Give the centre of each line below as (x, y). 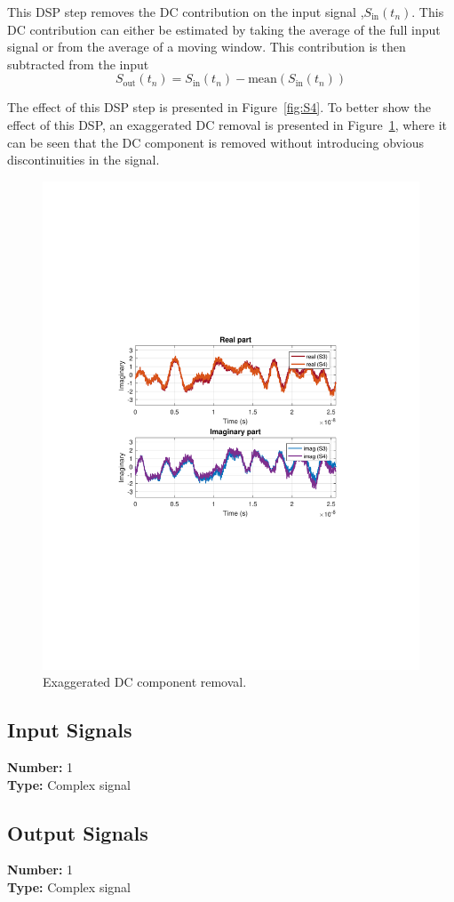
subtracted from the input (78, 64)
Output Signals (78, 832)
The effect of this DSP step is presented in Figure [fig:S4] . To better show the (219, 107)
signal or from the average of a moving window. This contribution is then (207, 47)
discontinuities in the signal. (84, 160)
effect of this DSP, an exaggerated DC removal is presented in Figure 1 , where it (227, 124)
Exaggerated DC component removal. (145, 682)
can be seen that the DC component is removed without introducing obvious (216, 142)
